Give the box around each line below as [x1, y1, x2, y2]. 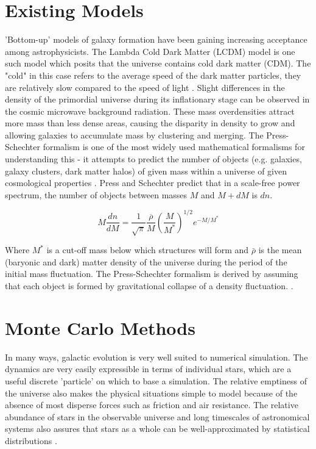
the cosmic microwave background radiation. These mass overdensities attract [5, 104, 295, 117]
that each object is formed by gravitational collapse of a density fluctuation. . [5, 279, 293, 292]
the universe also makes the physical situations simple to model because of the [5, 386, 298, 399]
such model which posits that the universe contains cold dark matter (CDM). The [5, 57, 311, 70]
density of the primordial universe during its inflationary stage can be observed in [5, 93, 310, 106]
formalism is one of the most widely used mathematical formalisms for [43, 140, 305, 153]
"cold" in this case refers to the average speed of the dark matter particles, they [5, 68, 301, 81]
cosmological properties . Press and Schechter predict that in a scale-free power [5, 176, 300, 189]
